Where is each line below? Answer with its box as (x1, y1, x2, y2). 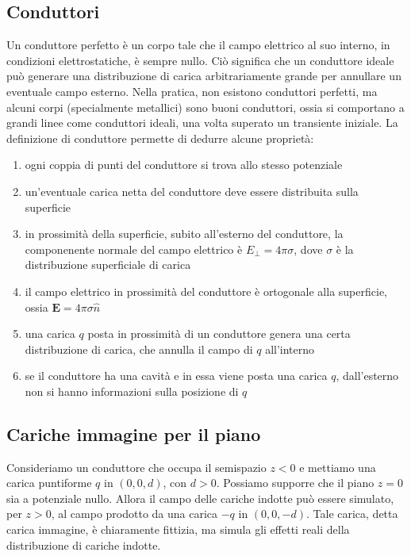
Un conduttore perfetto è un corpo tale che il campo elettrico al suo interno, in (6, 36, 390, 53)
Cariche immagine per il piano (6, 421, 261, 446)
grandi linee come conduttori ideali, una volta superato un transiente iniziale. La (6, 114, 398, 131)
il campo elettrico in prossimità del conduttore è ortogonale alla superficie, (25, 282, 387, 299)
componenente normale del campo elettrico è (25, 240, 243, 257)
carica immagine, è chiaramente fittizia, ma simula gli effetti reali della (6, 521, 350, 538)
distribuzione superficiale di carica (25, 256, 191, 273)
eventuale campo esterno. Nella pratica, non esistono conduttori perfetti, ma (6, 82, 378, 99)
